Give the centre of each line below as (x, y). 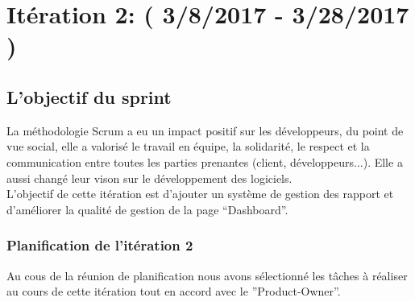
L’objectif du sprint (89, 96)
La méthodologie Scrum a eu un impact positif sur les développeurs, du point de (205, 130)
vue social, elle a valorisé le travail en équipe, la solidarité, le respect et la (188, 146)
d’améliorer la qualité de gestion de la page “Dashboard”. (147, 209)
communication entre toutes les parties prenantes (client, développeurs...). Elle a (205, 161)
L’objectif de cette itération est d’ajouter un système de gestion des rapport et (200, 194)
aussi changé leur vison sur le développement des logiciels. (149, 178)
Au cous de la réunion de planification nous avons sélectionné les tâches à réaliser (207, 275)
